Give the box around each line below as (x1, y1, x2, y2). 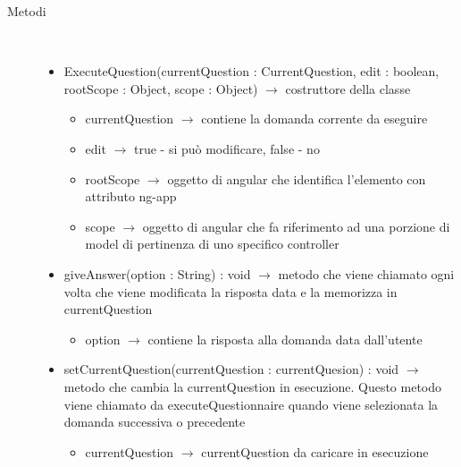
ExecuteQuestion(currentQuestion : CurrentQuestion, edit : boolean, (63, 62, 440, 81)
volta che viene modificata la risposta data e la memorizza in (63, 282, 398, 301)
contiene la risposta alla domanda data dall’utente (147, 329, 423, 348)
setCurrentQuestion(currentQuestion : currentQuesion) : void (63, 360, 399, 378)
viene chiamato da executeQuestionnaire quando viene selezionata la (63, 395, 439, 413)
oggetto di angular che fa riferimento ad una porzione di (142, 217, 450, 235)
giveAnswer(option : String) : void (63, 264, 251, 283)
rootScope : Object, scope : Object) (63, 79, 258, 98)
